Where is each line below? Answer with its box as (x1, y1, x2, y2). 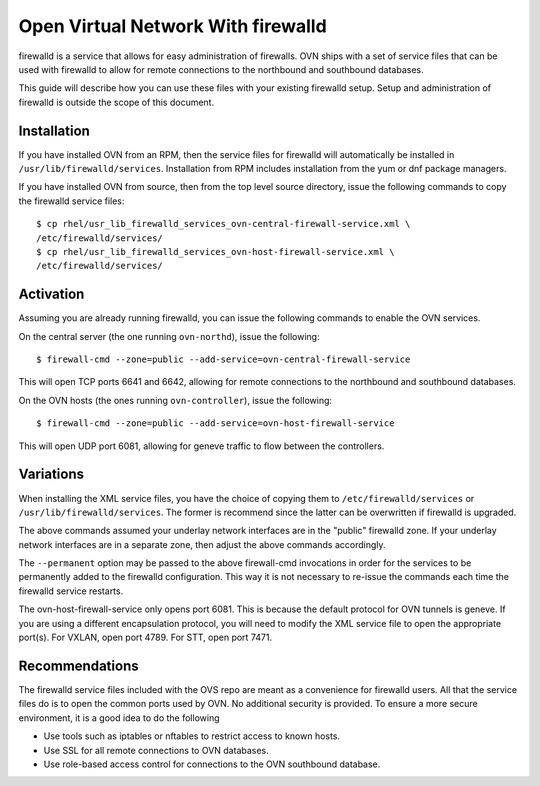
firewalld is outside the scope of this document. (18, 96, 215, 108)
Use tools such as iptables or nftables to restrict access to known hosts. (43, 730, 340, 742)
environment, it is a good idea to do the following (18, 711, 220, 724)
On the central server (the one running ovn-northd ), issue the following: (18, 330, 320, 342)
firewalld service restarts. (18, 585, 124, 597)
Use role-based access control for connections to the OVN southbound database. (43, 758, 381, 770)
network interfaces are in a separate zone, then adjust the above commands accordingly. (18, 538, 386, 550)
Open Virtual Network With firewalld (18, 15, 327, 37)
